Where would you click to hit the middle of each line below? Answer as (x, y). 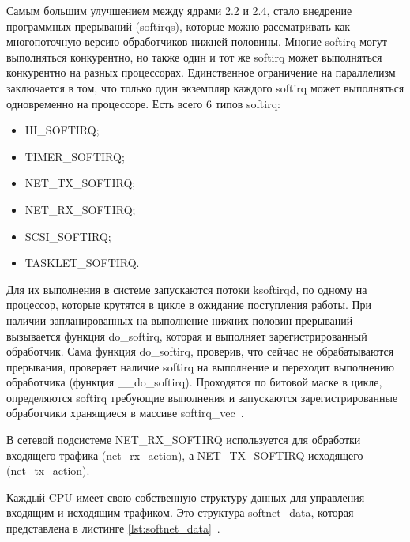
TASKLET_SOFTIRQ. (82, 263)
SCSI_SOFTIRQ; (68, 236)
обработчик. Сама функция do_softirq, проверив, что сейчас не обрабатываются (200, 351)
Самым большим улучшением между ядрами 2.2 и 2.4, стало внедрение (179, 10)
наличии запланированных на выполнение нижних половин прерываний (180, 320)
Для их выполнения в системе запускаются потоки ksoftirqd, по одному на (187, 289)
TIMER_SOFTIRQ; (75, 156)
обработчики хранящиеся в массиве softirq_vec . (125, 413)
